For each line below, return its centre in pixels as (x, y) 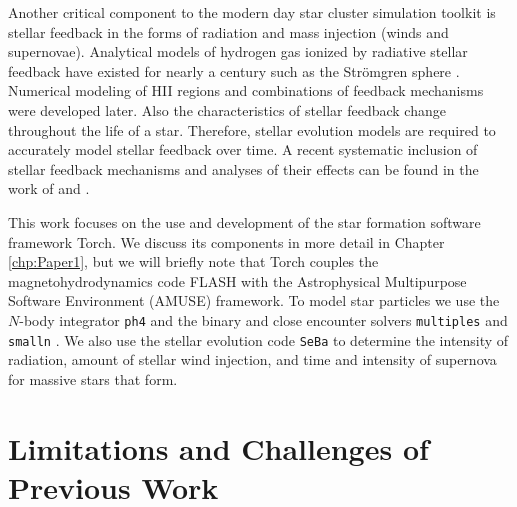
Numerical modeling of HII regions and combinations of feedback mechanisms (246, 90)
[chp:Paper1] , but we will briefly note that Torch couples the (193, 261)
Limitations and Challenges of (218, 447)
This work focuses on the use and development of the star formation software (244, 221)
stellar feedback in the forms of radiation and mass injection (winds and (228, 31)
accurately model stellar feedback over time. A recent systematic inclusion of (243, 149)
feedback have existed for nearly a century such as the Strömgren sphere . (234, 70)
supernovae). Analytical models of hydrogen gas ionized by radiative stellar (238, 51)
